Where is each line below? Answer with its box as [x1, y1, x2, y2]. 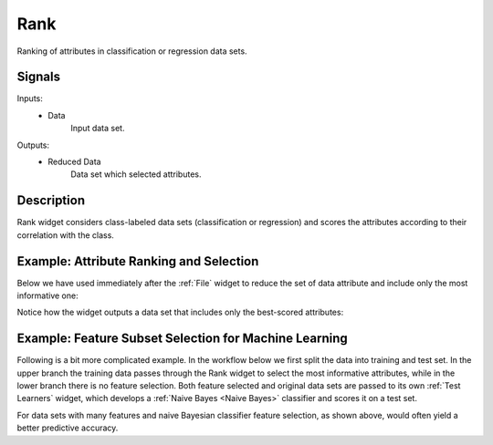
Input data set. [70, 123, 125, 134]
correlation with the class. [16, 229, 114, 241]
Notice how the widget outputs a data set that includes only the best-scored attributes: [16, 306, 344, 318]
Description [16, 192, 86, 209]
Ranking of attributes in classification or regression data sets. [16, 46, 247, 57]
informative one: [16, 290, 79, 301]
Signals [16, 69, 61, 85]
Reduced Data [47, 156, 101, 168]
